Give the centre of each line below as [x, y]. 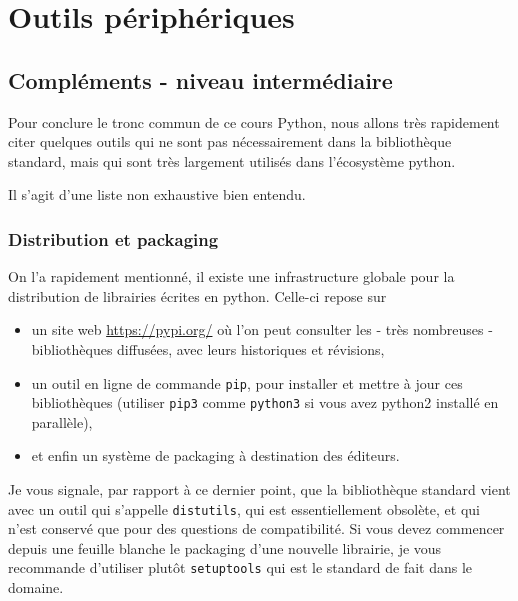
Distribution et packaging [113, 238]
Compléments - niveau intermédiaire [200, 79]
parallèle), [62, 421]
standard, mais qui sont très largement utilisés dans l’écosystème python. [232, 160]
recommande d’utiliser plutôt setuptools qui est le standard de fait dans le [240, 567]
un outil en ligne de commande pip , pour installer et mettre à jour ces [247, 382]
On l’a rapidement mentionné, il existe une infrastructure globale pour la [231, 276]
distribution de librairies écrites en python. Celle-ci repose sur [197, 295]
